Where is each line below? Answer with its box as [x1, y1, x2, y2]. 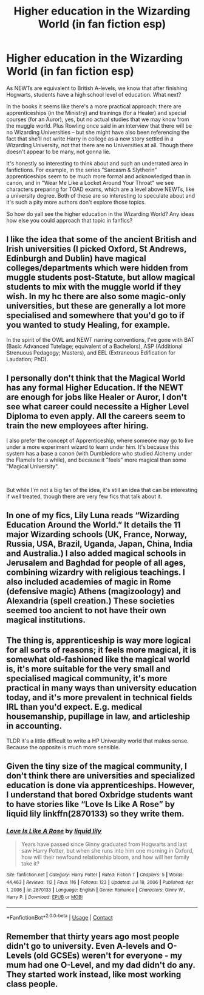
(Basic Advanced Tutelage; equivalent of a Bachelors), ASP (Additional [6, 342, 183, 350]
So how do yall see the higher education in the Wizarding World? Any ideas [6, 210, 194, 217]
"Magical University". [6, 462, 59, 470]
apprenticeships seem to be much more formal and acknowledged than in [6, 172, 191, 180]
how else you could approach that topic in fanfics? [6, 217, 133, 224]
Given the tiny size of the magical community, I [6, 761, 187, 772]
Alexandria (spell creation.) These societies [6, 595, 175, 606]
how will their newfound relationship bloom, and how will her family [21, 853, 189, 861]
